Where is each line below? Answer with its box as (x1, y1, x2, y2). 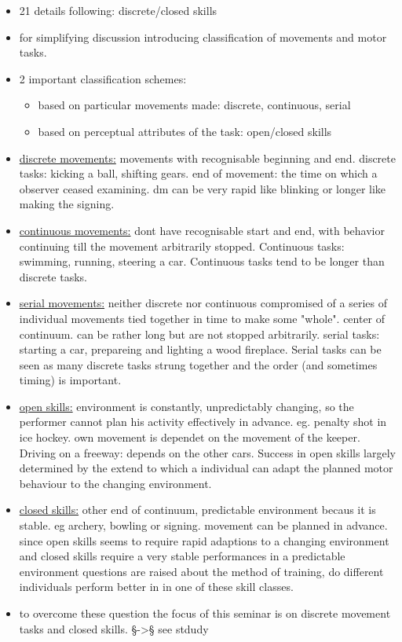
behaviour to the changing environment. (19, 475, 212, 491)
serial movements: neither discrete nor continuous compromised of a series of (19, 295, 387, 311)
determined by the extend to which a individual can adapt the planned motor (19, 460, 393, 476)
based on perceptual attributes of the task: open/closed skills (38, 123, 332, 139)
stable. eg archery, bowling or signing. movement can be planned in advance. (19, 517, 388, 534)
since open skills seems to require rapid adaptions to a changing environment (19, 532, 389, 548)
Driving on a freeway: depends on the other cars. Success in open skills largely (19, 444, 396, 460)
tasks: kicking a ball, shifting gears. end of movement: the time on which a (19, 165, 378, 182)
